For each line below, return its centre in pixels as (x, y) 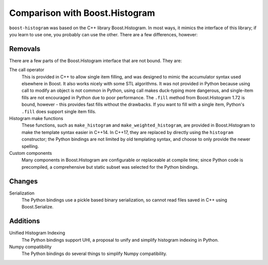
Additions (25, 221)
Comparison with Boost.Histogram (82, 13)
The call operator (27, 70)
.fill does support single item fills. (59, 111)
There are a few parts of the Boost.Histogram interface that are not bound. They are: (96, 61)
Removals (25, 49)
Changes (24, 181)
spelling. (30, 146)
